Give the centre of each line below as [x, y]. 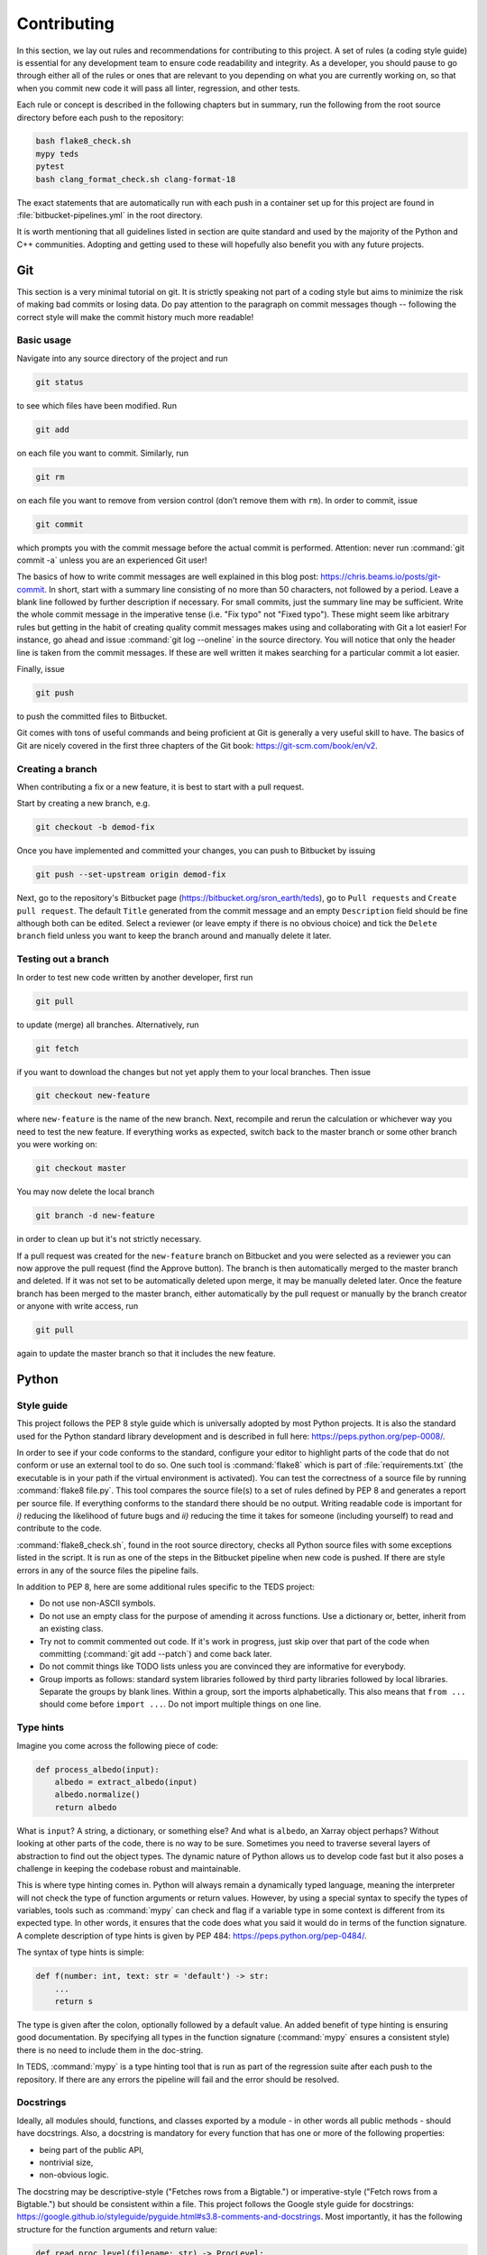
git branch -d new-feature [95, 1216]
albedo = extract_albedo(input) [126, 1782]
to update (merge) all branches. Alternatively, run [108, 1025]
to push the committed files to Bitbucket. [92, 716]
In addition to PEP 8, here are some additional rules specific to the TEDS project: [166, 1587]
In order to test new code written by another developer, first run [135, 977]
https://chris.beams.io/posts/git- [381, 576]
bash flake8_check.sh [83, 141]
